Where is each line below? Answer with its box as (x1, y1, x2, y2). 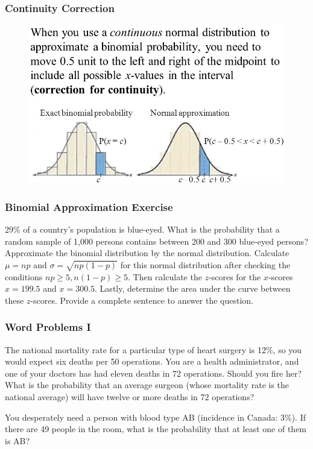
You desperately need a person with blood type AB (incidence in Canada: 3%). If (5, 410, 306, 423)
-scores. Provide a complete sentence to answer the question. (30, 294, 254, 306)
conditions (5, 270, 43, 283)
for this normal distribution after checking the (120, 258, 291, 271)
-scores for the (209, 270, 261, 283)
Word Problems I (5, 319, 91, 334)
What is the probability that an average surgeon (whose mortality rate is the (5, 378, 289, 391)
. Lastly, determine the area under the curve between (95, 282, 291, 295)
